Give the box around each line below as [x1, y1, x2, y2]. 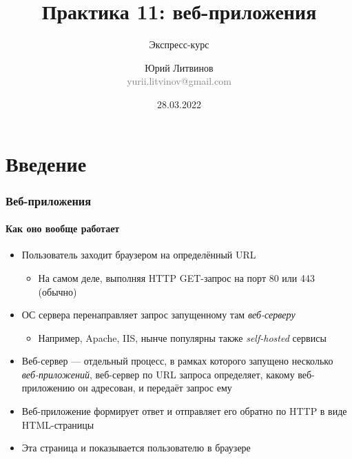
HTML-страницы [21, 417, 94, 431]
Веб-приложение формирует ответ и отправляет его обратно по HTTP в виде [21, 404, 347, 418]
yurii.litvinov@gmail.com [127, 74, 231, 88]
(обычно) [38, 284, 77, 298]
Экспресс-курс [149, 37, 209, 52]
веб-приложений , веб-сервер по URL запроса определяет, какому [21, 367, 295, 381]
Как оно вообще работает [6, 221, 120, 236]
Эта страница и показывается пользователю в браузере [21, 440, 251, 455]
